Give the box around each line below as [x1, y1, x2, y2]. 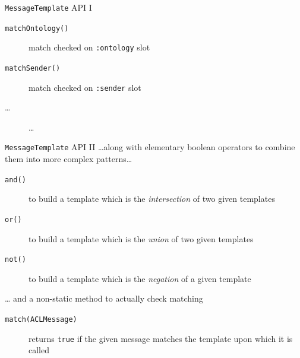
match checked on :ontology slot [29, 41, 150, 53]
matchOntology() [5, 24, 69, 33]
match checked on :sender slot [29, 81, 141, 93]
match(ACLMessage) [5, 315, 77, 324]
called [29, 344, 49, 356]
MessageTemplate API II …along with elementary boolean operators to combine [5, 141, 295, 153]
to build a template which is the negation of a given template [29, 272, 251, 284]
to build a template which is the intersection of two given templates [29, 192, 275, 205]
